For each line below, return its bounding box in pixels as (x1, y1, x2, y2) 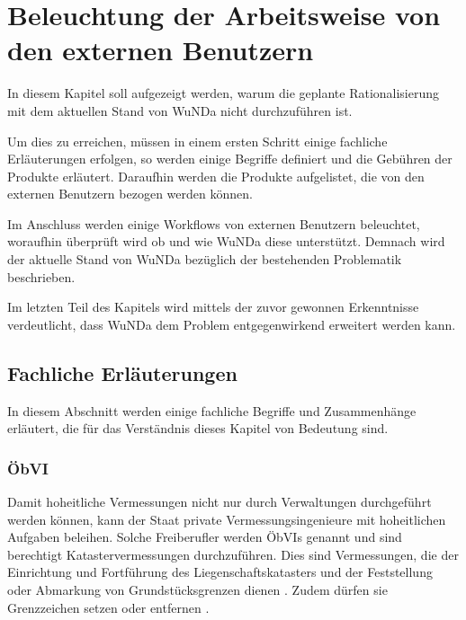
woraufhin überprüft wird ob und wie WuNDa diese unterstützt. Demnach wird (7, 232, 445, 251)
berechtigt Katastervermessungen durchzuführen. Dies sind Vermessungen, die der (7, 545, 459, 563)
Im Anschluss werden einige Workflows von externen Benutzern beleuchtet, (7, 214, 420, 233)
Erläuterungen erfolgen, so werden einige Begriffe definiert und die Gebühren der (7, 149, 453, 168)
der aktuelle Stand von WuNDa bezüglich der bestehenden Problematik (7, 250, 402, 269)
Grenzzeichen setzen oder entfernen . (7, 598, 210, 616)
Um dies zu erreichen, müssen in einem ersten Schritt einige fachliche (7, 131, 388, 150)
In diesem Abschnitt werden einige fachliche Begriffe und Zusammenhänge (7, 401, 417, 420)
